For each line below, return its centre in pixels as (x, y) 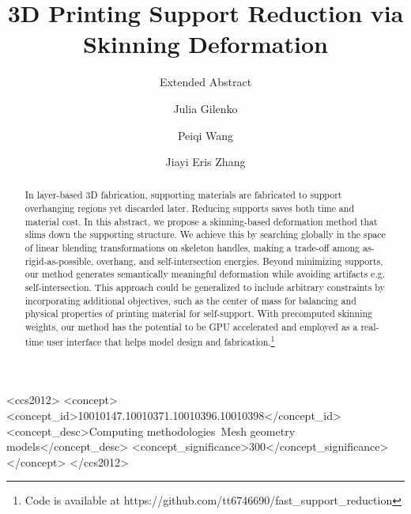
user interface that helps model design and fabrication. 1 (160, 340)
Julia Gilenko (205, 108)
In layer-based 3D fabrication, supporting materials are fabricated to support (183, 195)
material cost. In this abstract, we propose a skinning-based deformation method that (201, 221)
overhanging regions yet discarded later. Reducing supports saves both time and (190, 208)
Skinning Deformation (205, 44)
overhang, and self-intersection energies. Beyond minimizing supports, (240, 261)
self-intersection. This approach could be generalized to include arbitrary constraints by (205, 287)
